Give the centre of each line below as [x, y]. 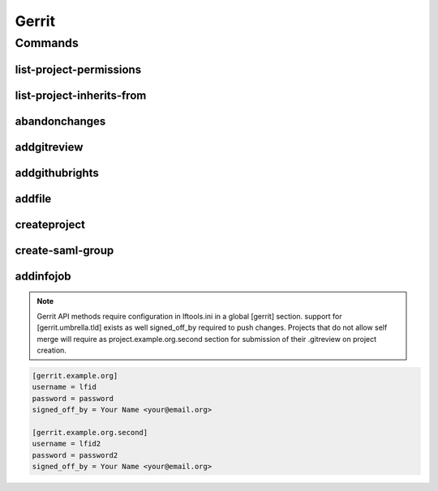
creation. [52, 350]
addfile [33, 199]
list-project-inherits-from [81, 95]
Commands [47, 43]
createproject [50, 224]
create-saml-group [64, 250]
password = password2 [75, 455]
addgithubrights [57, 173]
